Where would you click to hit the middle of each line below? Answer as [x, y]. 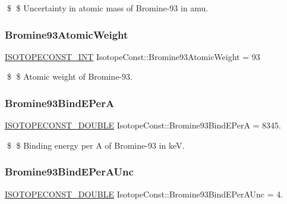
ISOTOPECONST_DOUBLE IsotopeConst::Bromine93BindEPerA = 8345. [143, 125]
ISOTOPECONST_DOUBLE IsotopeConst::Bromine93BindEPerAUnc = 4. [144, 194]
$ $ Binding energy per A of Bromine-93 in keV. [96, 145]
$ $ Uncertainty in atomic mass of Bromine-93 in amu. [108, 8]
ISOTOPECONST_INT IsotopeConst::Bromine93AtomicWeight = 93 [133, 56]
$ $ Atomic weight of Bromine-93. [70, 76]
